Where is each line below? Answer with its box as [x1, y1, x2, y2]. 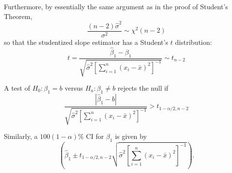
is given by [115, 131, 147, 141]
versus [64, 83, 83, 93]
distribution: [175, 37, 212, 47]
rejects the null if [117, 83, 168, 93]
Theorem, [4, 11, 33, 21]
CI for [86, 131, 104, 141]
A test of [4, 83, 30, 93]
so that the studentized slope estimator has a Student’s [4, 37, 168, 47]
